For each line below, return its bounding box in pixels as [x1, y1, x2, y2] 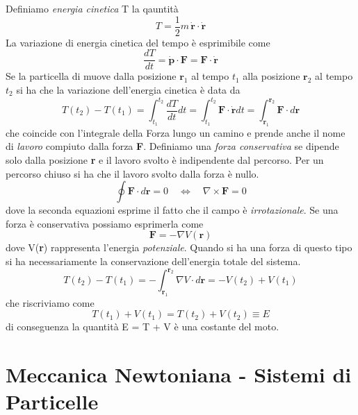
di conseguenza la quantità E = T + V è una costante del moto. [6, 319, 279, 334]
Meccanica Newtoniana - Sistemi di [6, 360, 352, 389]
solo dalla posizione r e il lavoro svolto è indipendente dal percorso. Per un [6, 152, 324, 167]
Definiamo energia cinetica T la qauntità [6, 1, 179, 15]
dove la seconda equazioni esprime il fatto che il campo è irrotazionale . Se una [6, 203, 339, 217]
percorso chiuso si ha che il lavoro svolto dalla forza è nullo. [6, 166, 259, 180]
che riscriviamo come [6, 295, 95, 310]
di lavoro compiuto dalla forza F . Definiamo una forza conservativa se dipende [6, 139, 339, 153]
